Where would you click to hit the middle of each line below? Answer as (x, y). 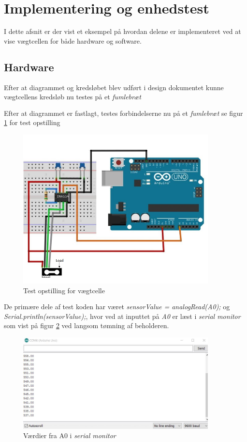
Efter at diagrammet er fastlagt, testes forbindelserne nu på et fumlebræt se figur (123, 113)
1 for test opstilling (32, 122)
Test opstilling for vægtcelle (64, 290)
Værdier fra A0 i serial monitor (70, 435)
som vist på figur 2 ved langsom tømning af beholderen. (87, 325)
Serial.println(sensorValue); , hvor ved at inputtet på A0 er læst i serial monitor (122, 316)
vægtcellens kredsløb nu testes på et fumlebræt (73, 97)
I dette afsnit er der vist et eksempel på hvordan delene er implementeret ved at (123, 31)
